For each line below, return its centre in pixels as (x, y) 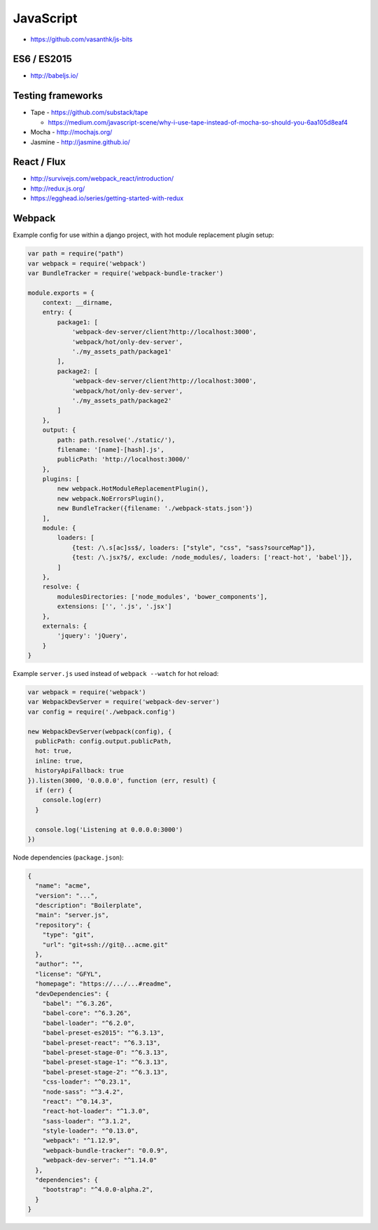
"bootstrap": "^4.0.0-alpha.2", (98, 1190)
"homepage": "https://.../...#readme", (104, 984)
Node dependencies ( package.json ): (68, 857)
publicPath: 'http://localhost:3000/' (124, 459)
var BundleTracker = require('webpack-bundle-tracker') (126, 273)
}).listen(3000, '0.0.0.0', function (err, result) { (122, 780)
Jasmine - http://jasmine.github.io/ (80, 142)
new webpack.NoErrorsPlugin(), (111, 498)
